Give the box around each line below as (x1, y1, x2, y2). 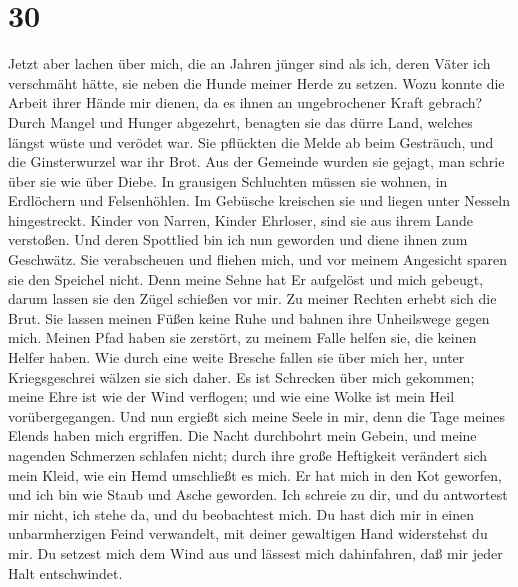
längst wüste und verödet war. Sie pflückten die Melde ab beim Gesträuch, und (8, 131, 494, 152)
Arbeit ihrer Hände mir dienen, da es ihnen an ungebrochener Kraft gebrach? (8, 92, 483, 113)
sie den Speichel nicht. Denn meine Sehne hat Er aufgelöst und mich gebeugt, (8, 268, 484, 289)
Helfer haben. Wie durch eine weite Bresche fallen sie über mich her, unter (8, 347, 465, 368)
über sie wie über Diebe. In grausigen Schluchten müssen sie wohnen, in (8, 170, 448, 191)
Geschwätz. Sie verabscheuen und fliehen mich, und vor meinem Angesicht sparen (8, 249, 508, 270)
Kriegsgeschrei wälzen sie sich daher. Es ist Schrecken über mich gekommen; (8, 366, 475, 387)
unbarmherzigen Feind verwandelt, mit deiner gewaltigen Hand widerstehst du (8, 523, 488, 544)
